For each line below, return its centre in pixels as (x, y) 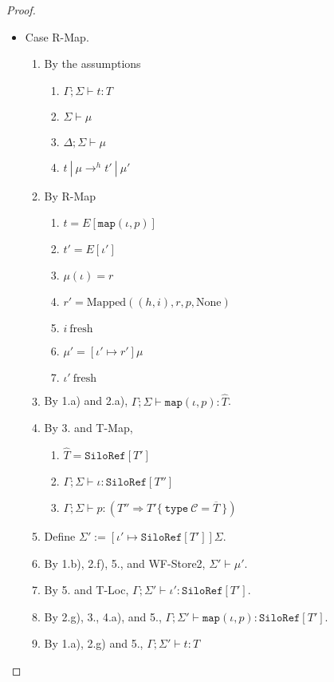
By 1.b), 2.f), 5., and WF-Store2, (125, 563)
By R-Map (70, 195)
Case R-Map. (57, 36)
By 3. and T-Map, (88, 428)
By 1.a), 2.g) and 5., (94, 643)
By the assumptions (92, 63)
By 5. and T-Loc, (86, 590)
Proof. (21, 10)
